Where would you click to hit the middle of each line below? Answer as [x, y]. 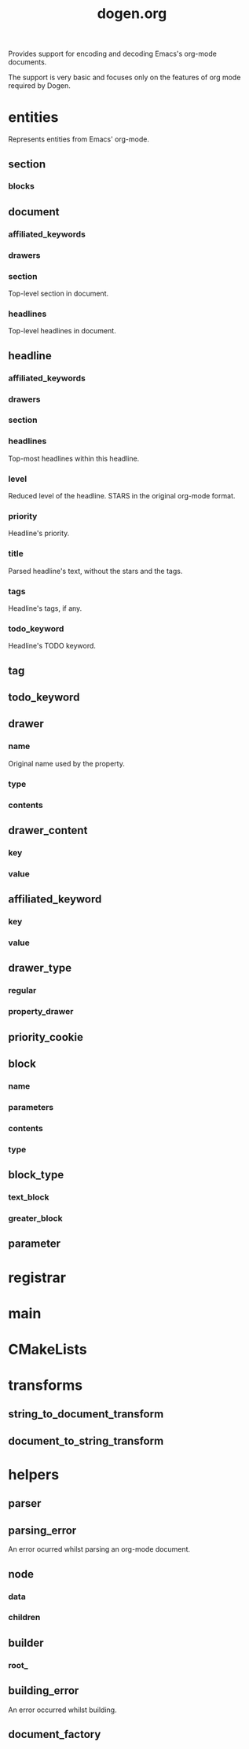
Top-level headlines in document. [62, 331]
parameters [31, 1107]
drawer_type [40, 968]
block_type [36, 1175]
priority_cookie [46, 1037]
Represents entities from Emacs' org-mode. [79, 139]
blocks [22, 186]
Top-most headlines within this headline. [74, 458]
